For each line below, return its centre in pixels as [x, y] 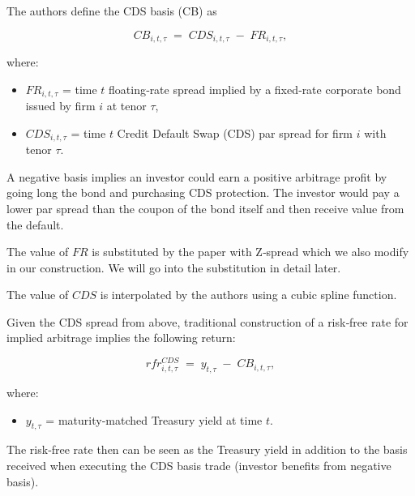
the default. [35, 224]
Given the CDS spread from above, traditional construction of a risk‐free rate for [207, 321]
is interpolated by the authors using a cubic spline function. [248, 295]
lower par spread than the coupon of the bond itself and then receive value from [205, 208]
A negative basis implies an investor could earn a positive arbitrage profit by [197, 176]
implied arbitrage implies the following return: [121, 338]
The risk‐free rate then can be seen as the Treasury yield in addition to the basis [207, 449]
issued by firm [60, 106]
